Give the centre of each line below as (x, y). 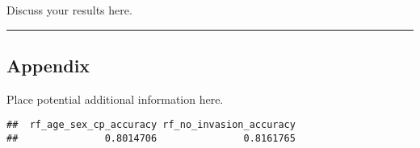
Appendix (48, 65)
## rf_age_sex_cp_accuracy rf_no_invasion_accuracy (151, 125)
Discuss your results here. (69, 10)
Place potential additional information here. (115, 99)
